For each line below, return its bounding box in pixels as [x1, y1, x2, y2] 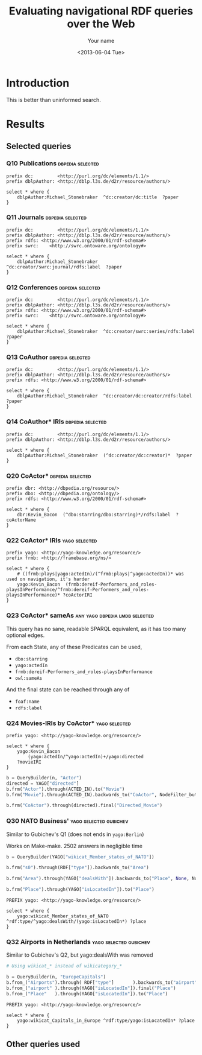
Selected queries [6, 141, 72, 151]
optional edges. [6, 632, 45, 639]
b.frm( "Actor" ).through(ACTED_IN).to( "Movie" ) [6, 786, 125, 792]
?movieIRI [17, 759, 42, 765]
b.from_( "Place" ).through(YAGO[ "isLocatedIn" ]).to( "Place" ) [6, 990, 168, 996]
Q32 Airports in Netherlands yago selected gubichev [6, 938, 150, 946]
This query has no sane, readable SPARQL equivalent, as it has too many [6, 625, 186, 632]
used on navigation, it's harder [6, 576, 90, 583]
